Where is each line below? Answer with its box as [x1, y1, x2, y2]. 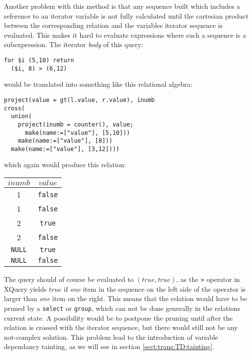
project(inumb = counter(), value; [18, 121, 134, 128]
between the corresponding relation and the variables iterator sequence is [4, 20, 223, 30]
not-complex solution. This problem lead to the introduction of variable [4, 331, 218, 342]
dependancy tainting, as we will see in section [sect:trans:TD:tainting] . [4, 341, 214, 352]
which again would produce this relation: [4, 159, 126, 170]
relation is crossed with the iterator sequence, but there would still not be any [4, 322, 238, 332]
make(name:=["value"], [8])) [18, 137, 113, 145]
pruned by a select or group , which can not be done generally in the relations [4, 303, 241, 313]
